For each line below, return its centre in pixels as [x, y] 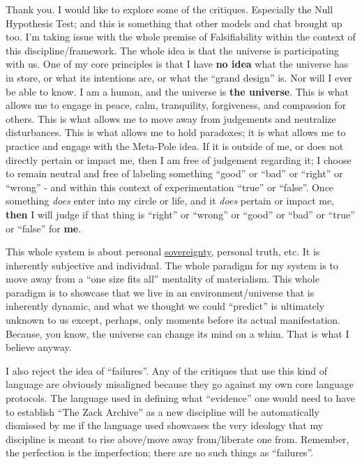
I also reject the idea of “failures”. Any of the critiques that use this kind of [166, 370]
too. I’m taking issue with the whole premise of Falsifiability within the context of [181, 37]
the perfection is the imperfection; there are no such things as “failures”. [160, 452]
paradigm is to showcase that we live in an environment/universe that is [160, 292]
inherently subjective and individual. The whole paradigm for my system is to [172, 265]
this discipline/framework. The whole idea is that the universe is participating [172, 50]
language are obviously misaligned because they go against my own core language [180, 384]
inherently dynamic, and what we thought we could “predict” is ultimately [165, 306]
